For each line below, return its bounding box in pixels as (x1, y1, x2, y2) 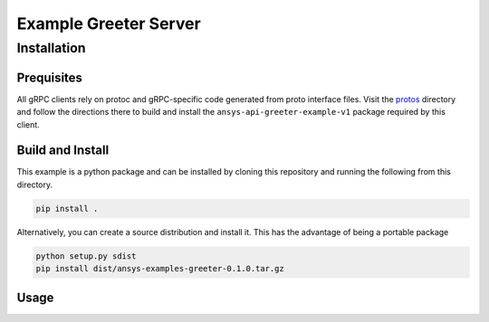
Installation (16, 40, 86, 56)
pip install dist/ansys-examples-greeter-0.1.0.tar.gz (35, 263, 284, 274)
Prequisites (16, 70, 83, 85)
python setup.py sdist (35, 251, 137, 261)
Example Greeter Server (16, 14, 201, 33)
